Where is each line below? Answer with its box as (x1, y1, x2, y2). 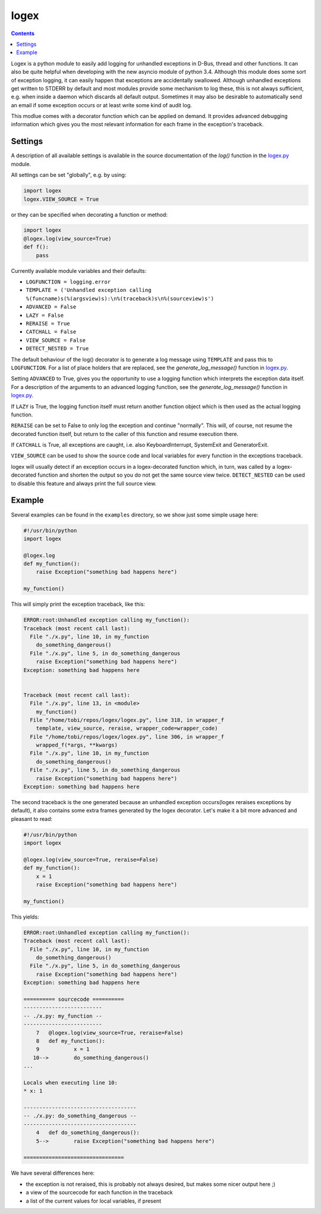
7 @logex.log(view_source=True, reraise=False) (36, 1029, 184, 1036)
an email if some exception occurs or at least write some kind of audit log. (11, 101, 193, 108)
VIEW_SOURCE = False (26, 337, 86, 344)
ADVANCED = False (26, 304, 77, 310)
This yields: (11, 913, 39, 920)
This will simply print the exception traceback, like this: (11, 600, 146, 608)
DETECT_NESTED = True (26, 345, 89, 352)
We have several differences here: (11, 1169, 95, 1176)
